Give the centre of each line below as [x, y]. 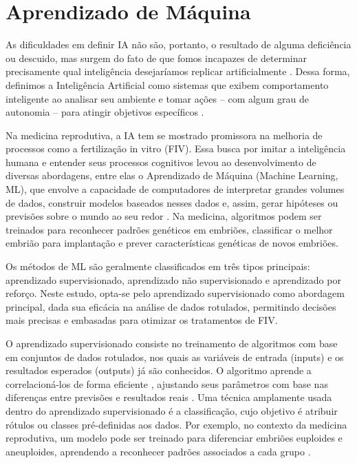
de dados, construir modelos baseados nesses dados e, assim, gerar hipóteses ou [172, 202]
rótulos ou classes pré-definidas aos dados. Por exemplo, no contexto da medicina [176, 424]
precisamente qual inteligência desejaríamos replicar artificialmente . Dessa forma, [178, 71]
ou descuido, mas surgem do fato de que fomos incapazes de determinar [156, 58]
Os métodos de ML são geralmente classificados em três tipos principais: [158, 266]
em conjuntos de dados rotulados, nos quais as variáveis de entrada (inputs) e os [175, 357]
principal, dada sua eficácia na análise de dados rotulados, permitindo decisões [171, 306]
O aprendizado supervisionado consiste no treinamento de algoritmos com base [172, 343]
